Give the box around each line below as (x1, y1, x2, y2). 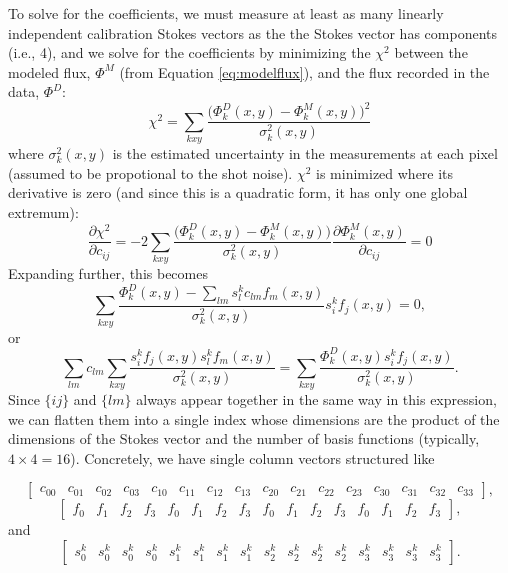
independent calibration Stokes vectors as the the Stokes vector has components (8, 22, 497, 43)
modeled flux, (8, 61, 91, 82)
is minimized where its (316, 162, 454, 183)
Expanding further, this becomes (8, 262, 208, 283)
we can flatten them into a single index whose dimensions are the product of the (8, 408, 500, 429)
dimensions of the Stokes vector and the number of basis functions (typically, (8, 428, 480, 449)
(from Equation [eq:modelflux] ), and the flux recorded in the (119, 61, 490, 82)
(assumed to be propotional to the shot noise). (8, 162, 293, 183)
